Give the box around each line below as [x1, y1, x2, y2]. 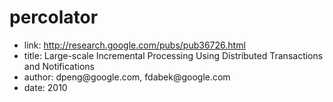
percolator [9, 6, 99, 29]
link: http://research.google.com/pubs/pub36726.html [23, 39, 246, 51]
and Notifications [23, 60, 95, 72]
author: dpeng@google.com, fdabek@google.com [23, 71, 231, 83]
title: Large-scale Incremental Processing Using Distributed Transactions [23, 49, 324, 61]
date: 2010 [23, 81, 68, 93]
